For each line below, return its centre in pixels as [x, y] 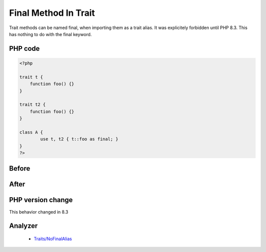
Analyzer [23, 226]
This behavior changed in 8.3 [39, 212]
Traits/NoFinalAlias [53, 239]
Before [20, 168]
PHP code [24, 49]
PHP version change [41, 200]
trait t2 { [33, 105]
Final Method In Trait [52, 13]
